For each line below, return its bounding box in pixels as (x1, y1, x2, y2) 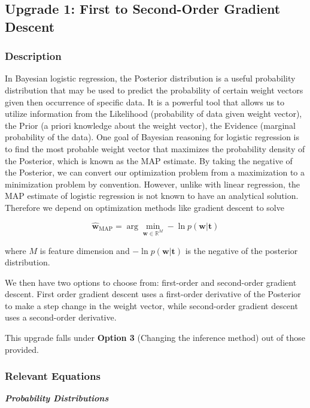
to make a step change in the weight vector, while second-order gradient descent (5, 299, 298, 312)
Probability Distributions (5, 392, 109, 404)
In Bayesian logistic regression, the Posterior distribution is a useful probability (5, 72, 296, 84)
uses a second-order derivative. (5, 311, 117, 324)
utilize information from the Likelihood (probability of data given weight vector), (5, 107, 302, 120)
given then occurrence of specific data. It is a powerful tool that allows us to (5, 95, 285, 108)
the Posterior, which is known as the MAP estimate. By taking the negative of (5, 154, 293, 167)
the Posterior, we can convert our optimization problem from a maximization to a (5, 166, 305, 179)
